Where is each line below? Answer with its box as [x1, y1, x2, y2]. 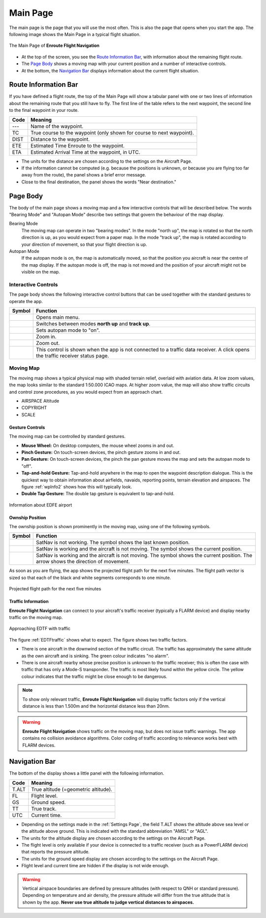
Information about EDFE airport [9, 502, 72, 508]
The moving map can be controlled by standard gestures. [9, 434, 126, 440]
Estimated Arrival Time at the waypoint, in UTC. [30, 148, 140, 155]
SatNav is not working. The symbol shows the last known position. [36, 539, 190, 546]
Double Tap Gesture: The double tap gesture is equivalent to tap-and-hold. [21, 491, 175, 497]
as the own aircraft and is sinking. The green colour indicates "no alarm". [21, 653, 169, 659]
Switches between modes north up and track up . [36, 320, 151, 327]
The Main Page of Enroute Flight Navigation [9, 42, 100, 49]
